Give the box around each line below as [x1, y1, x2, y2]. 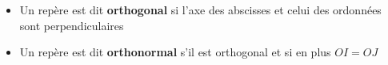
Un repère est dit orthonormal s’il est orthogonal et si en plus [19, 44, 331, 60]
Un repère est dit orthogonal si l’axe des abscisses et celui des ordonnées [19, 2, 382, 17]
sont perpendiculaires [19, 17, 124, 33]
